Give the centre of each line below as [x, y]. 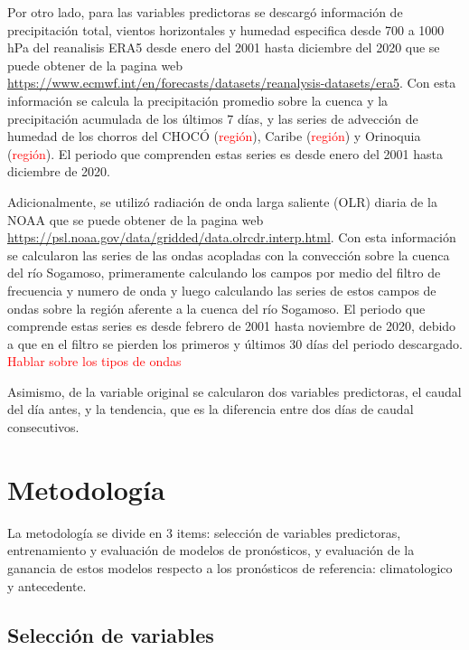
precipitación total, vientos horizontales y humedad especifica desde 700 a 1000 [226, 29]
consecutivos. [43, 427]
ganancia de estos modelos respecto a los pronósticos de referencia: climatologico [230, 567]
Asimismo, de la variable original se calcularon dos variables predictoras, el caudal [234, 391]
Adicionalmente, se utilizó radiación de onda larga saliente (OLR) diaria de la [222, 201]
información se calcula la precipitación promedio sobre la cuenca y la [198, 100]
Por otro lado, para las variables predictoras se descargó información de [205, 12]
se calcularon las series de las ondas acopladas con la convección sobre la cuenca [229, 254]
